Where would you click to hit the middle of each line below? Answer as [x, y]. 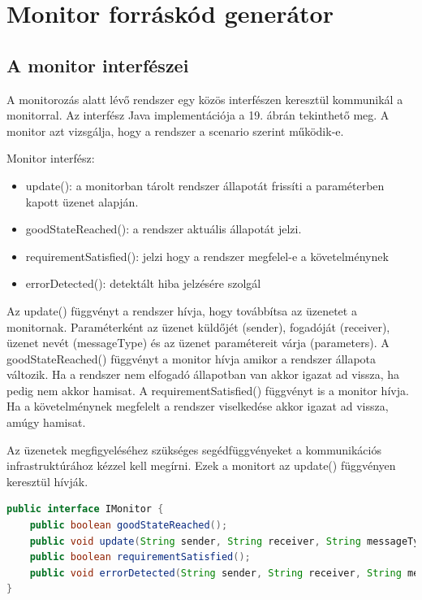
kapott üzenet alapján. [82, 201]
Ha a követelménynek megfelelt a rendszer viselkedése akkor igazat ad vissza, [198, 406]
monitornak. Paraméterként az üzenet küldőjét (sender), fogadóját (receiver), [198, 326]
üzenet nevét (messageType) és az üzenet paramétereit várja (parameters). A [198, 343]
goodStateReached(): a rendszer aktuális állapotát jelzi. [164, 229]
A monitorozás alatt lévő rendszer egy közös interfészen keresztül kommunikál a [205, 99]
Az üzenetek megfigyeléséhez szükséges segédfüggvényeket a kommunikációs [194, 449]
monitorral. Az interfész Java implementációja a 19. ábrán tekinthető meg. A [198, 115]
